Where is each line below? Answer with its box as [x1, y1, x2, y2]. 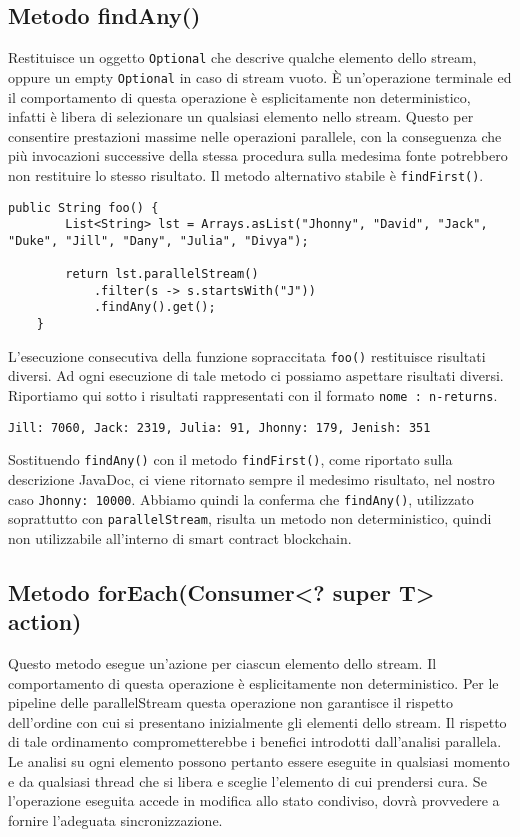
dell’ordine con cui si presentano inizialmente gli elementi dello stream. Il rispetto [8, 711, 507, 732]
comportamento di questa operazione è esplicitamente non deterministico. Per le [8, 672, 499, 693]
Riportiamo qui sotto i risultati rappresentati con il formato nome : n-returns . [8, 385, 498, 406]
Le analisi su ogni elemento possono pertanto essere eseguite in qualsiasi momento [8, 751, 510, 772]
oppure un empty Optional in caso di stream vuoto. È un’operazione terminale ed [8, 66, 512, 87]
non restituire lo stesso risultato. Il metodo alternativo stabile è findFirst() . [8, 164, 484, 185]
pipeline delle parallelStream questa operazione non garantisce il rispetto [8, 692, 453, 713]
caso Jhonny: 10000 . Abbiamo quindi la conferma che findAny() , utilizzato [8, 488, 474, 509]
